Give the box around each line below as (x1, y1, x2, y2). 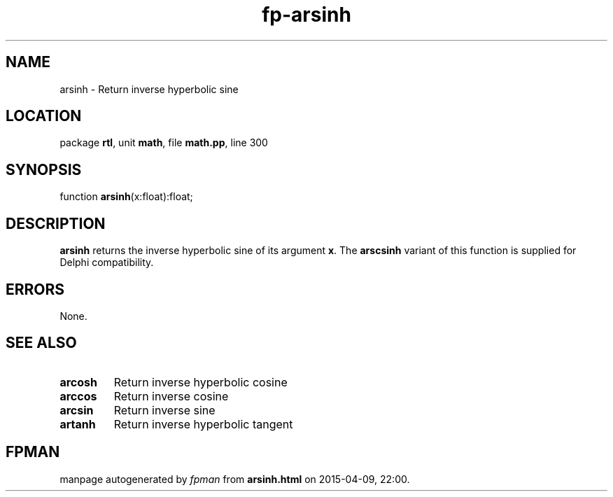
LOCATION (6, 107, 82, 125)
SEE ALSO (6, 334, 77, 352)
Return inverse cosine (113, 388, 229, 403)
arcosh (59, 374, 97, 389)
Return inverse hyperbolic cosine (113, 374, 288, 389)
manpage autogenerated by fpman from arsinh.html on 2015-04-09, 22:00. (59, 472, 410, 485)
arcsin (59, 402, 94, 417)
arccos (59, 388, 97, 403)
